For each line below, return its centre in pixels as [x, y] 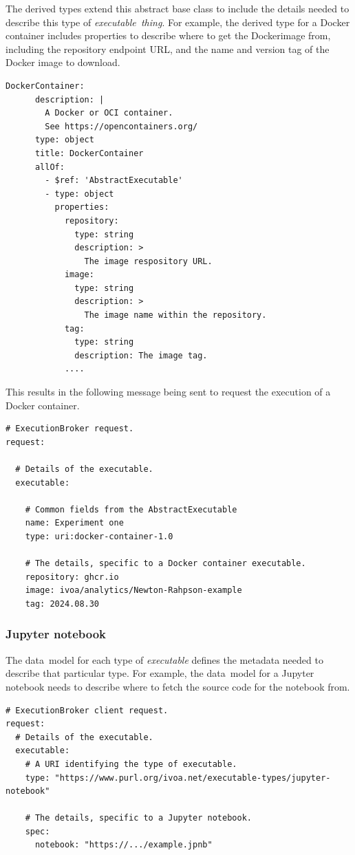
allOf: [50, 167]
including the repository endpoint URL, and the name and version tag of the [168, 48]
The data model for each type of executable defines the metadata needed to [164, 659]
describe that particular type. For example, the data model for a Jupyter [160, 673]
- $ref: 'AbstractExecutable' [114, 181]
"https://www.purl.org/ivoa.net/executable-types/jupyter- [193, 778]
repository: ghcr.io [72, 577]
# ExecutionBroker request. [70, 429]
